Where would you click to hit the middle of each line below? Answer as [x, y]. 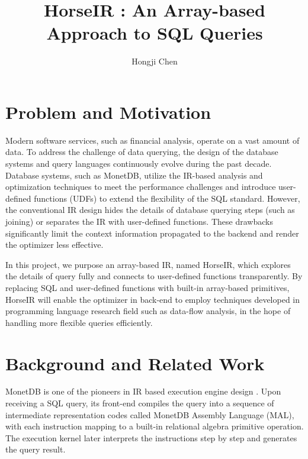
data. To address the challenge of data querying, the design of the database [142, 152]
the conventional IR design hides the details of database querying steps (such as [150, 210]
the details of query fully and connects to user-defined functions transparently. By [154, 276]
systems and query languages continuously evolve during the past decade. [139, 164]
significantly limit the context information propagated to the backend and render [152, 233]
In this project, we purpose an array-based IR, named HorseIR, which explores [148, 264]
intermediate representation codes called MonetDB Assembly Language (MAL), [150, 414]
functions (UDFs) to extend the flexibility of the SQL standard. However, [167, 198]
